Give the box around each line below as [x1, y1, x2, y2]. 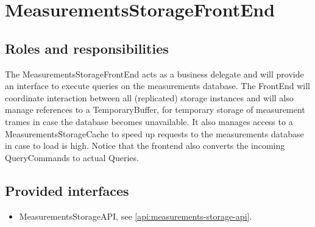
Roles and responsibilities [5, 38, 169, 57]
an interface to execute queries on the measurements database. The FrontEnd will [5, 79, 310, 92]
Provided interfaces [5, 181, 129, 200]
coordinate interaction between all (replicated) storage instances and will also [5, 91, 294, 104]
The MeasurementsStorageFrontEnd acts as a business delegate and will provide [5, 67, 304, 80]
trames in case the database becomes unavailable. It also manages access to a [5, 115, 293, 128]
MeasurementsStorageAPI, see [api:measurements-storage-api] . [19, 209, 252, 222]
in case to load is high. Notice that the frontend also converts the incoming [5, 139, 285, 152]
